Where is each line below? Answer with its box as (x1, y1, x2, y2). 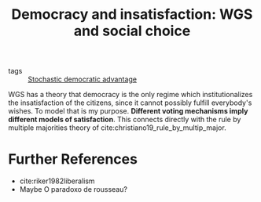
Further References (8, 150, 138, 168)
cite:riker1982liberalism (19, 176, 96, 186)
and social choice (73, 22, 191, 40)
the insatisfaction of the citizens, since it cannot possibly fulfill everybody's (8, 98, 252, 107)
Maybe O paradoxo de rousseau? (19, 185, 128, 194)
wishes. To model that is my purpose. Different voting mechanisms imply (8, 106, 248, 116)
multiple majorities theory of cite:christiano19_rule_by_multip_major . (8, 123, 226, 132)
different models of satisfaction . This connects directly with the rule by (8, 115, 241, 124)
